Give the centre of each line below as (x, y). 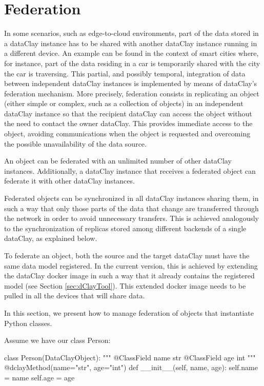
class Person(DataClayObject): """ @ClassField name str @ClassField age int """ (130, 357)
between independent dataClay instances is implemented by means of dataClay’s (131, 83)
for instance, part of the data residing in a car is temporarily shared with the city (132, 63)
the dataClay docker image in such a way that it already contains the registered (129, 276)
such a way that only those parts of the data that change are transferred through (131, 208)
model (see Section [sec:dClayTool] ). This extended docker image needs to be (125, 285)
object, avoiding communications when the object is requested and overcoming (127, 134)
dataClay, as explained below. (51, 238)
